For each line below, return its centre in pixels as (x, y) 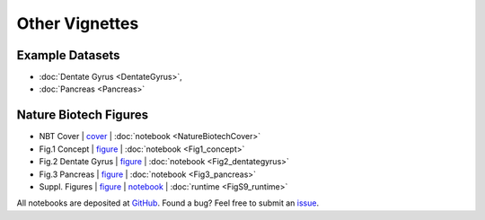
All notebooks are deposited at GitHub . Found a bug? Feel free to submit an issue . (168, 203)
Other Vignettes (78, 23)
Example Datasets (68, 55)
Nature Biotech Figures (83, 115)
